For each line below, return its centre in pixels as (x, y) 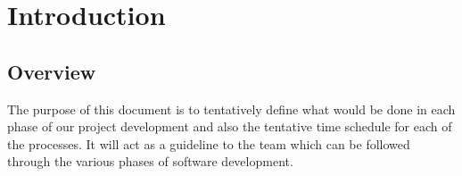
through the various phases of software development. (150, 161)
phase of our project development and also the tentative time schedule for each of (230, 126)
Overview (52, 71)
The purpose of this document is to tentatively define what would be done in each (231, 109)
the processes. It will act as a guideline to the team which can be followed (209, 143)
